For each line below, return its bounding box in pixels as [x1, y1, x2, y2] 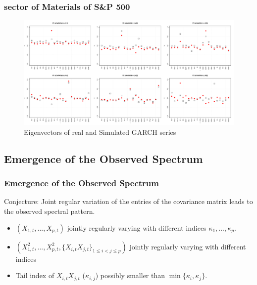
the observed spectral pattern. [4, 206, 95, 216]
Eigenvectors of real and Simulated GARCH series [24, 126, 176, 137]
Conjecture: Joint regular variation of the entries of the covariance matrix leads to [4, 196, 253, 206]
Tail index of [15, 270, 54, 281]
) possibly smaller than [95, 270, 165, 281]
